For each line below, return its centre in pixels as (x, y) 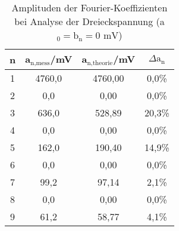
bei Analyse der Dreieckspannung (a (89, 21)
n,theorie (100, 63)
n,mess (40, 63)
